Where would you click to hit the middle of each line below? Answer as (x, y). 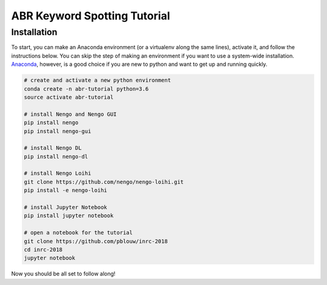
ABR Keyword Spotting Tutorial (91, 16)
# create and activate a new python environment (97, 80)
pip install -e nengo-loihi (65, 190)
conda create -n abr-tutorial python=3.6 (86, 89)
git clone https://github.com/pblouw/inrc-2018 (96, 241)
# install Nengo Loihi (58, 173)
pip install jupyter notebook (69, 216)
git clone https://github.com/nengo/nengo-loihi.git (104, 182)
